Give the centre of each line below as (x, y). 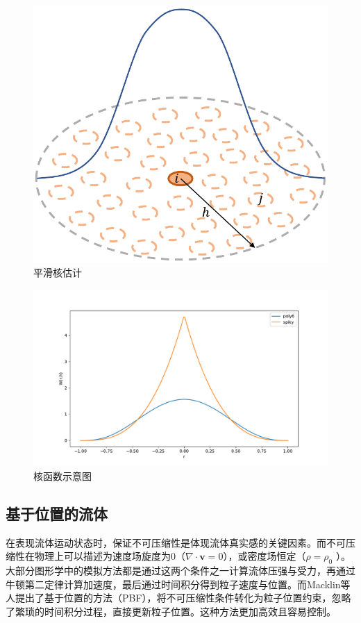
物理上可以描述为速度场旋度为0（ (110, 556)
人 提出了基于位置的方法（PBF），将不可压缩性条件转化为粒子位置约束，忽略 (178, 598)
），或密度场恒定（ (265, 556)
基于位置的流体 (57, 513)
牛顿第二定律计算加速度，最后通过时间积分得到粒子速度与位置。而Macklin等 (178, 584)
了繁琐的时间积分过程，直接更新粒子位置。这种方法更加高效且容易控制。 (171, 611)
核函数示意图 (62, 475)
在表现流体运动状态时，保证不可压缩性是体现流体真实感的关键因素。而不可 (176, 542)
